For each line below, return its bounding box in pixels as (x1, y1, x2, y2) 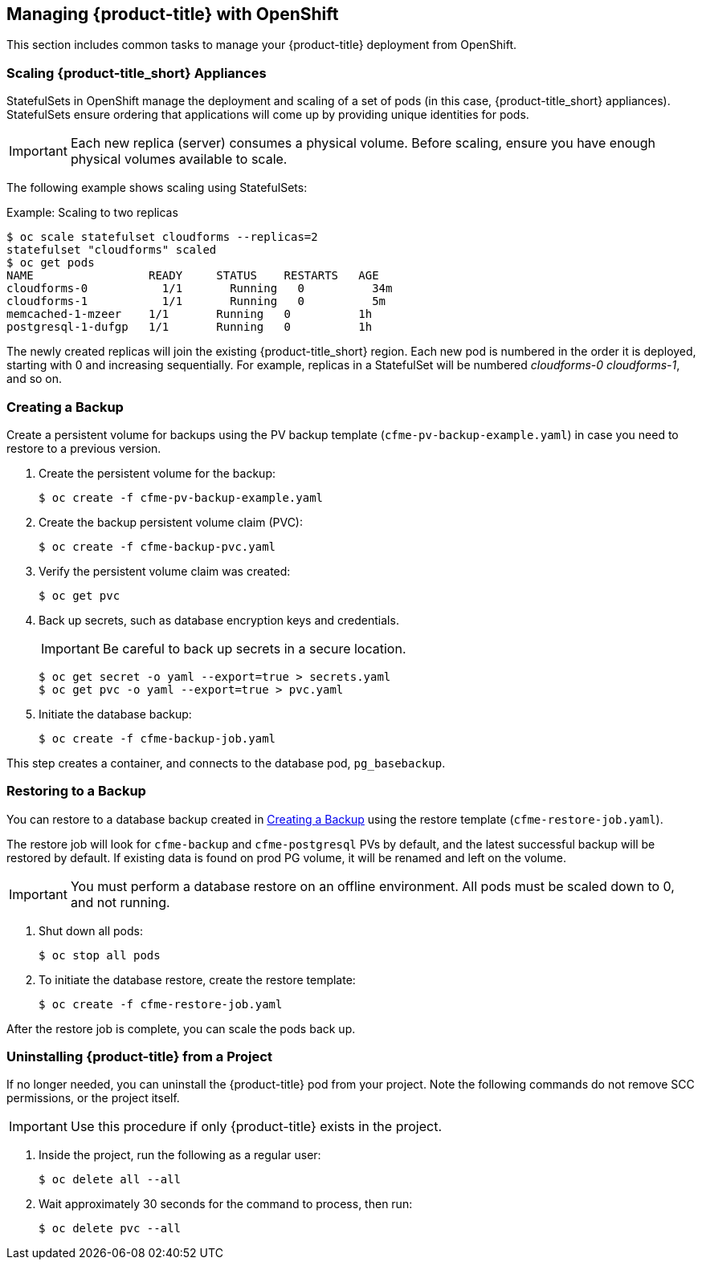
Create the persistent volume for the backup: (39, 466, 275, 480)
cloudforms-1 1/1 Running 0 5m (6, 295, 386, 308)
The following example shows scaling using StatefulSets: (6, 181, 308, 195)
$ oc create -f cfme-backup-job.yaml (39, 731, 276, 745)
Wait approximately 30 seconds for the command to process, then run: (39, 1197, 413, 1211)
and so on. (6, 372, 63, 386)
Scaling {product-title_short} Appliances (6, 64, 267, 81)
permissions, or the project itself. (6, 1091, 180, 1105)
